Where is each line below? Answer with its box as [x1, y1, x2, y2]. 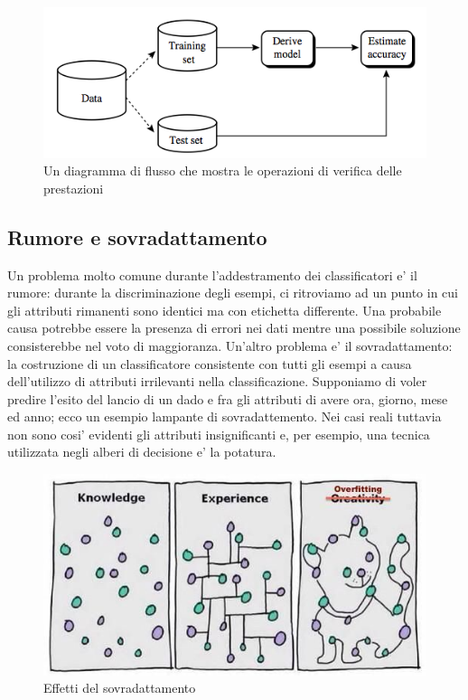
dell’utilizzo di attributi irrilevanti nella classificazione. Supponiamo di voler [7, 372, 427, 391]
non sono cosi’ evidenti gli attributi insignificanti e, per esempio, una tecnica [7, 424, 430, 443]
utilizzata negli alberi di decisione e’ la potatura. [7, 442, 276, 461]
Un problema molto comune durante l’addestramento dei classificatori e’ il [7, 265, 417, 284]
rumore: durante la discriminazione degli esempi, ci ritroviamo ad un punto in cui [7, 283, 458, 302]
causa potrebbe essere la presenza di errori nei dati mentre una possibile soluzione [7, 318, 461, 337]
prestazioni [43, 178, 104, 197]
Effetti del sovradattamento [43, 678, 196, 697]
